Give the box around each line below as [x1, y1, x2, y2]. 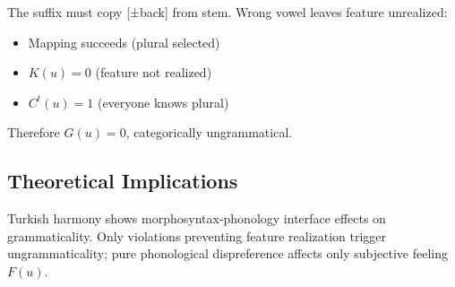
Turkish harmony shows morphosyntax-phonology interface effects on [7, 209, 386, 228]
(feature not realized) [95, 63, 212, 82]
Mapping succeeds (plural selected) [28, 32, 220, 51]
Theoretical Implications [7, 167, 238, 195]
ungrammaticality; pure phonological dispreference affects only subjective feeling [7, 244, 448, 263]
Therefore [7, 123, 60, 142]
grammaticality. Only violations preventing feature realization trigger [7, 226, 387, 245]
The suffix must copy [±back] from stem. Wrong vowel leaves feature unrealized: [7, 3, 448, 21]
